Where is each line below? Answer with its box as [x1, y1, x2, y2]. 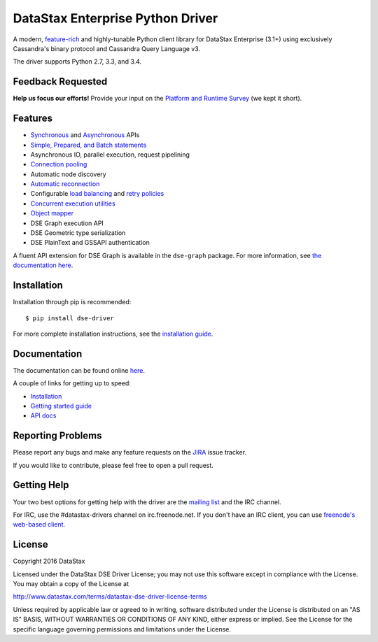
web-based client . [13, 520, 66, 529]
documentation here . [13, 261, 73, 269]
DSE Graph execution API [30, 219, 104, 227]
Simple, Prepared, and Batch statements [30, 141, 147, 149]
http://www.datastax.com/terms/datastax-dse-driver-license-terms [13, 592, 207, 601]
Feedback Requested [13, 76, 108, 87]
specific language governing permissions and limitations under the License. [13, 625, 231, 633]
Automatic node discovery [30, 170, 106, 178]
